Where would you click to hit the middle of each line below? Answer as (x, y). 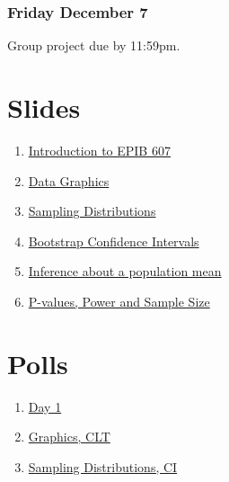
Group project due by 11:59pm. (94, 45)
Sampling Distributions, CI (103, 466)
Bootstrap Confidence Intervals (114, 241)
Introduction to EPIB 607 (99, 150)
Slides (44, 107)
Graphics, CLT (69, 437)
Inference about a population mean (125, 271)
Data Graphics (69, 180)
